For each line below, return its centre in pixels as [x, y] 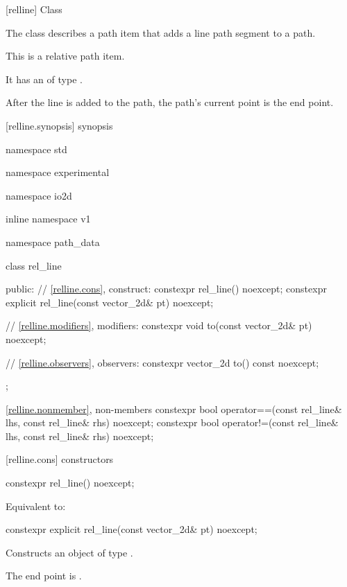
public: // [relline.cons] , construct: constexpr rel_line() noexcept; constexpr [166, 289]
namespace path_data [53, 242]
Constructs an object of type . [69, 552]
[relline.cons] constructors [60, 459]
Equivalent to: [36, 506]
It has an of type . [44, 79]
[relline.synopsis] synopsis [59, 125]
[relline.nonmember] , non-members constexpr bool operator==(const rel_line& [174, 409]
